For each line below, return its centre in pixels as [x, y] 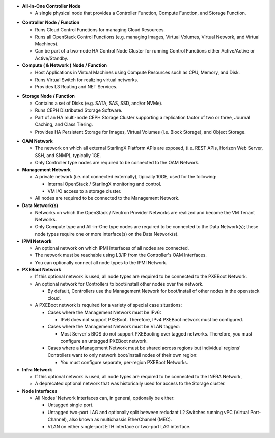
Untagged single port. [71, 405]
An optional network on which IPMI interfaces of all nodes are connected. [112, 248]
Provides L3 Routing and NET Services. [76, 87]
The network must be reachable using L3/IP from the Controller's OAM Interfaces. [121, 255]
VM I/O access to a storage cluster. [85, 191]
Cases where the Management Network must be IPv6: [104, 312]
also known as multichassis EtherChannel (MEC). [120, 419]
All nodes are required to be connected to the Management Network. [107, 198]
